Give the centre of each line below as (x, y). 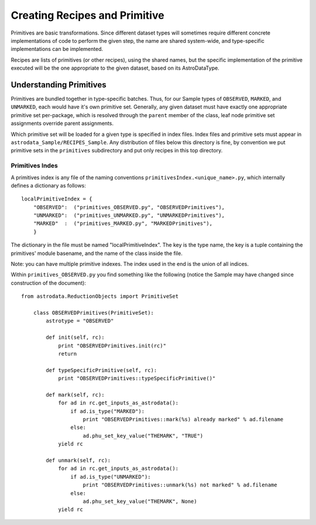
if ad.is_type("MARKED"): (108, 411)
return (68, 354)
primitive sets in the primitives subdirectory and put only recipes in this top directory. (117, 151)
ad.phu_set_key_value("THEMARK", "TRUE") (143, 436)
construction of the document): (48, 283)
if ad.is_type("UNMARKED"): (111, 477)
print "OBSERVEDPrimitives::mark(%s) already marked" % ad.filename (183, 420)
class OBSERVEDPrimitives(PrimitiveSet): (94, 313)
